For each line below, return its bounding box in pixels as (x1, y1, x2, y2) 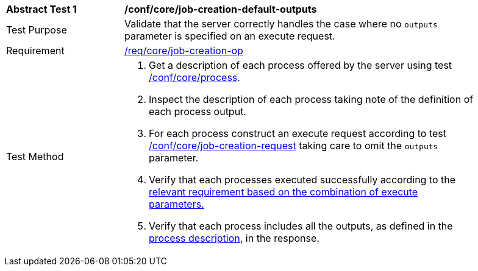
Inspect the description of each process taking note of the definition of (149, 93, 474, 105)
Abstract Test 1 (6, 3, 77, 15)
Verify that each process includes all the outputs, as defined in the (149, 220, 453, 232)
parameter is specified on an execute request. (124, 30, 335, 42)
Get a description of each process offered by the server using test (149, 59, 452, 71)
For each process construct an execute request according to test (149, 127, 447, 139)
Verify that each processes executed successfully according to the (149, 174, 456, 186)
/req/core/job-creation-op (124, 44, 243, 57)
